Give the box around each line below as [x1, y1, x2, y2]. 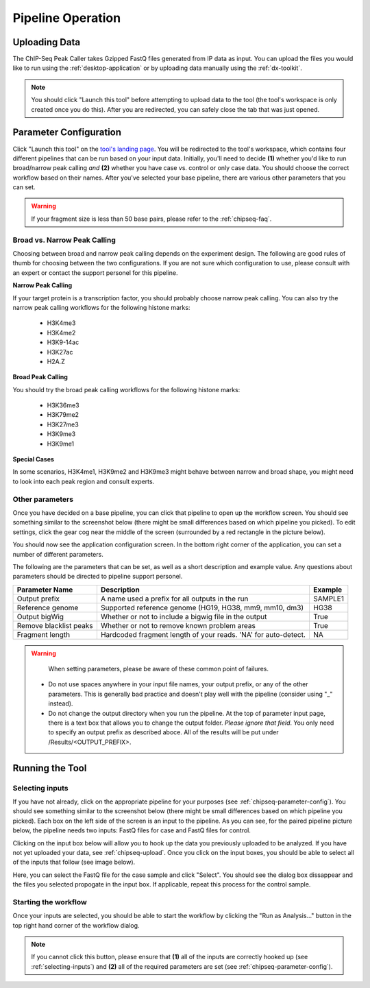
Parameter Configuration [12, 127, 122, 138]
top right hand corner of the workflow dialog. [12, 921, 140, 929]
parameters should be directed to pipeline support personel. [12, 573, 183, 581]
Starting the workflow [12, 897, 87, 906]
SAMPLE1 [312, 594, 344, 603]
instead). [48, 699, 73, 708]
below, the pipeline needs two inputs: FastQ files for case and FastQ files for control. [12, 826, 251, 834]
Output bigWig [16, 612, 64, 621]
